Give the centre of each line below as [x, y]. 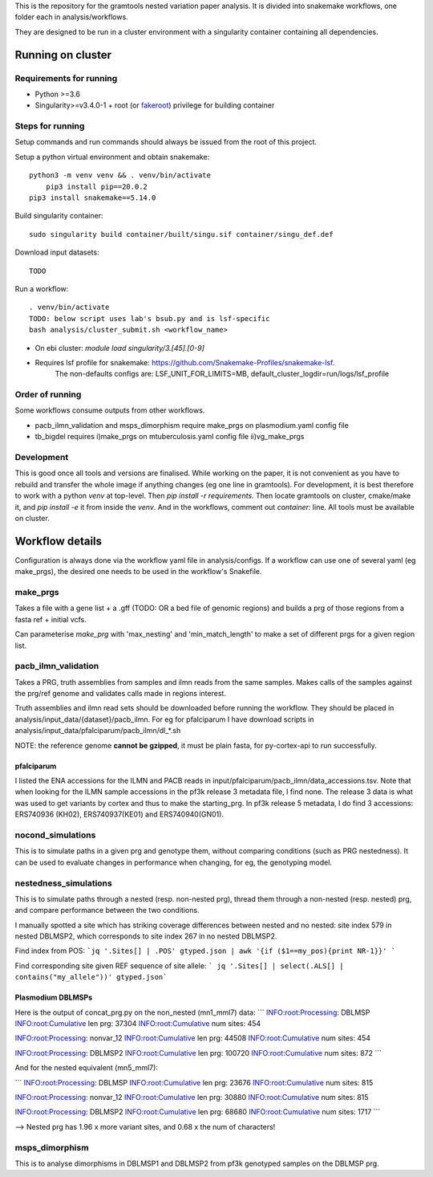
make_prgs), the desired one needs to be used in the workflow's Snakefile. [138, 572]
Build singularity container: [59, 216]
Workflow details [59, 541]
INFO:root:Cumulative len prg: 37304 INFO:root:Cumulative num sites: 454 [138, 1024]
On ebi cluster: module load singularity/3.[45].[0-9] [119, 348]
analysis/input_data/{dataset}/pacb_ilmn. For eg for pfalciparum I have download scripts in [164, 719]
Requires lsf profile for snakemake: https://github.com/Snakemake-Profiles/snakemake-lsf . [185, 362]
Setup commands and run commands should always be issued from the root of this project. [166, 142]
